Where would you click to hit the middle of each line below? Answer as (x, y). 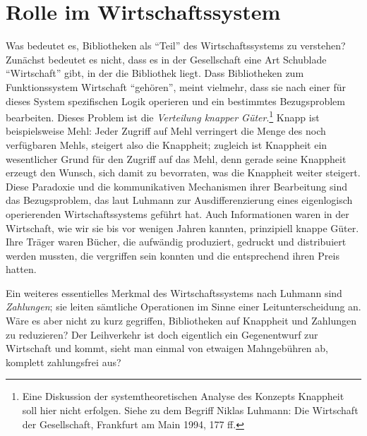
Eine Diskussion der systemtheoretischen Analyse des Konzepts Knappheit (183, 396)
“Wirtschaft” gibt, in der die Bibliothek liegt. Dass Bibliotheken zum (155, 73)
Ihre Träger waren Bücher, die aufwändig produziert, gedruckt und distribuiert (176, 242)
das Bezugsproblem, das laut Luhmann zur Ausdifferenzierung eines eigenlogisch (179, 200)
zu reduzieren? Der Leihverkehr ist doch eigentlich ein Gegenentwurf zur (162, 334)
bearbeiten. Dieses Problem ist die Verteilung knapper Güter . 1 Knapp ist (163, 116)
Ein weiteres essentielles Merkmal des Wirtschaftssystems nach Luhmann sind (174, 292)
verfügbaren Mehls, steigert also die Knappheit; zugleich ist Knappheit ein (167, 144)
